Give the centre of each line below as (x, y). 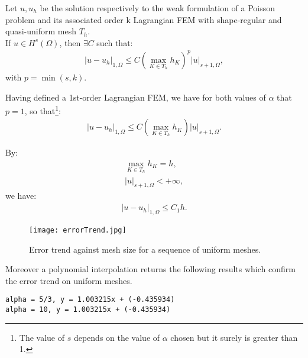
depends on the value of (117, 337)
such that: (115, 42)
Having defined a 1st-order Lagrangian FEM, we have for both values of (136, 97)
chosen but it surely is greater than (234, 337)
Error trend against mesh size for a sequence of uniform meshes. (145, 249)
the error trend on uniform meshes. (69, 280)
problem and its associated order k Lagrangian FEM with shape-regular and (144, 19)
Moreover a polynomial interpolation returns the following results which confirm (150, 269)
